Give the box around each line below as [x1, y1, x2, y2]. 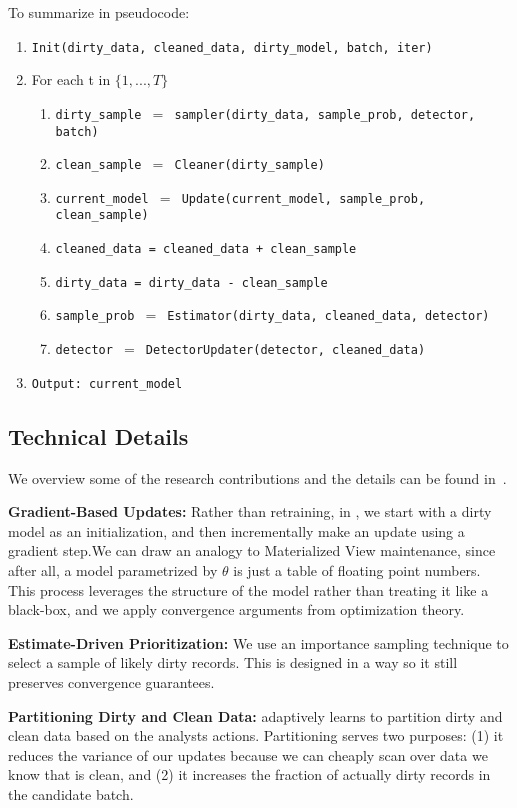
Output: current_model [31, 376, 183, 391]
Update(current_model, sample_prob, [181, 191, 426, 206]
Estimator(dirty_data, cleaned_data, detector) [167, 309, 490, 324]
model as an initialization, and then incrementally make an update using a [8, 520, 465, 541]
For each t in [31, 69, 111, 90]
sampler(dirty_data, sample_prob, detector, [174, 107, 476, 122]
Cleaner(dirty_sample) [174, 158, 325, 173]
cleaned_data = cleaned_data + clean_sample [55, 242, 357, 257]
